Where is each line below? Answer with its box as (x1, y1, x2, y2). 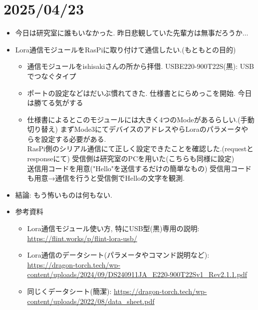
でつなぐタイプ (27, 70, 76, 81)
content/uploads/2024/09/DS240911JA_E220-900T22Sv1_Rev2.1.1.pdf (27, 269, 247, 280)
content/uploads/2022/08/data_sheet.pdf (27, 296, 155, 306)
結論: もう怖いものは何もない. (15, 189, 112, 200)
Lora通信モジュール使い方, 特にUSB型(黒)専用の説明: (27, 223, 200, 234)
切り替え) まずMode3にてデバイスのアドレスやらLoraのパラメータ (27, 124, 242, 134)
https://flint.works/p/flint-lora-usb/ (27, 233, 137, 243)
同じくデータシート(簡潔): (27, 286, 112, 296)
